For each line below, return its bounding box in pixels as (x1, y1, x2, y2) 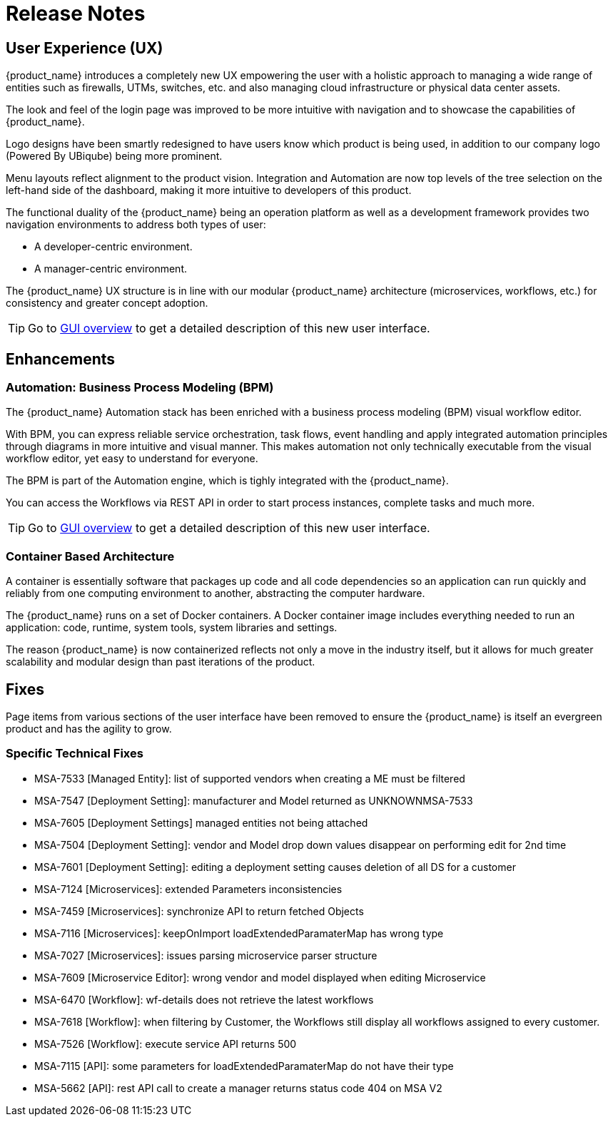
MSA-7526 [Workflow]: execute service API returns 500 (34, 1037, 297, 1050)
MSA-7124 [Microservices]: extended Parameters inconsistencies (34, 882, 343, 895)
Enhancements (6, 350, 116, 368)
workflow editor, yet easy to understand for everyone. (6, 452, 258, 465)
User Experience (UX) (6, 39, 163, 57)
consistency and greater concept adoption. (6, 297, 208, 310)
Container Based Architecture (6, 549, 175, 563)
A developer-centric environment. (34, 240, 193, 253)
